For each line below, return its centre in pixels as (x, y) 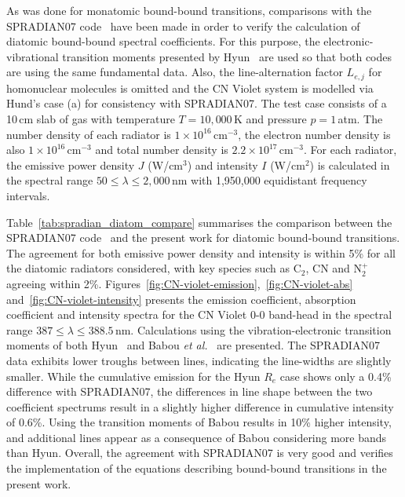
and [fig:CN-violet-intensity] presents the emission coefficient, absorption (181, 299)
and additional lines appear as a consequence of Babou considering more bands (197, 437)
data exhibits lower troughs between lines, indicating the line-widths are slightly (199, 360)
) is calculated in (350, 164)
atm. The (360, 119)
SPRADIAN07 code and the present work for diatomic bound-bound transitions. (203, 238)
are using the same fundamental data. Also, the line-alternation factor (175, 72)
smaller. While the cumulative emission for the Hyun (133, 376)
